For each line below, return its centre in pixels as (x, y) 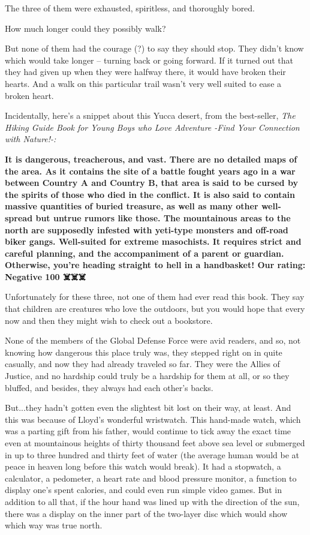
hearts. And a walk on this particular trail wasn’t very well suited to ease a (143, 83)
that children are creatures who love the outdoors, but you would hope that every (155, 309)
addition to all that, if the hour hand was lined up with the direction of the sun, (152, 501)
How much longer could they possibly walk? (85, 28)
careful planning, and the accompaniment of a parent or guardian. (145, 253)
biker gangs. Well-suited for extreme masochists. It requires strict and (153, 241)
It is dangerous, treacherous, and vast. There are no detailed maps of (151, 159)
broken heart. (29, 95)
